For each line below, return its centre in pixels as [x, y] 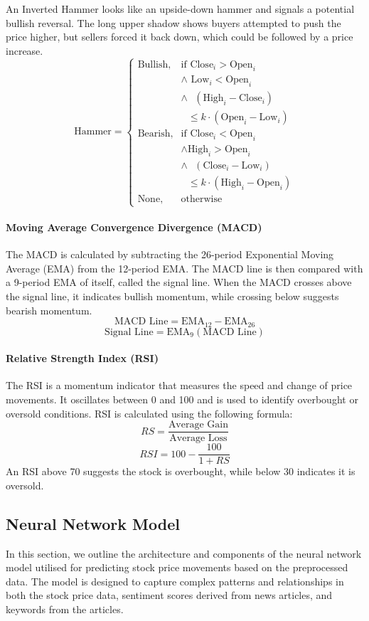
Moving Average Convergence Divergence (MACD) [134, 227]
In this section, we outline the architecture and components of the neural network [184, 553]
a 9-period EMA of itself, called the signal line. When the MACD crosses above [179, 282]
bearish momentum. [49, 310]
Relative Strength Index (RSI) [82, 358]
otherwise [202, 200]
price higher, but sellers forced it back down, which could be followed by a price [180, 37]
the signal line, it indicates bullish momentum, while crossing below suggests [172, 296]
